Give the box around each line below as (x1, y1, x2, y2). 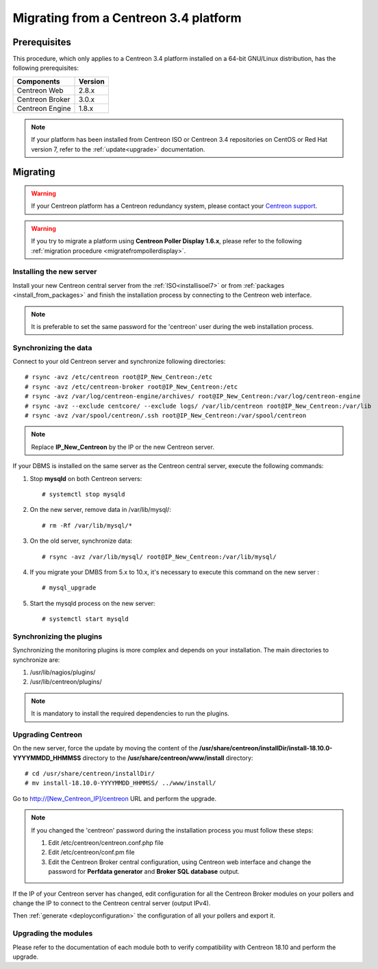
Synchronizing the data (12, 343, 92, 352)
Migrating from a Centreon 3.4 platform (12, 10, 242, 25)
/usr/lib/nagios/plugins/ (29, 668, 96, 676)
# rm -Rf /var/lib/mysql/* (42, 522, 133, 529)
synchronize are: (12, 655, 60, 664)
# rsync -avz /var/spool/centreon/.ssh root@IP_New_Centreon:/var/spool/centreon (25, 412, 307, 419)
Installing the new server (12, 267, 97, 277)
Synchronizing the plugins (12, 631, 103, 641)
